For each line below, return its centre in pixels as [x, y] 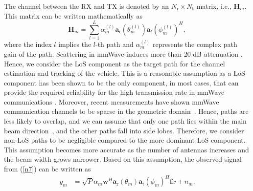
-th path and [114, 44]
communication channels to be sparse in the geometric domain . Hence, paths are [126, 111]
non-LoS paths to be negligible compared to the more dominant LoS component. [125, 140]
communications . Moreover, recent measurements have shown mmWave [112, 101]
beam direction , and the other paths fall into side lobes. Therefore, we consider [124, 130]
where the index [28, 44]
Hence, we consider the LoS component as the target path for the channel [115, 63]
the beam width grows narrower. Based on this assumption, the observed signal [123, 159]
